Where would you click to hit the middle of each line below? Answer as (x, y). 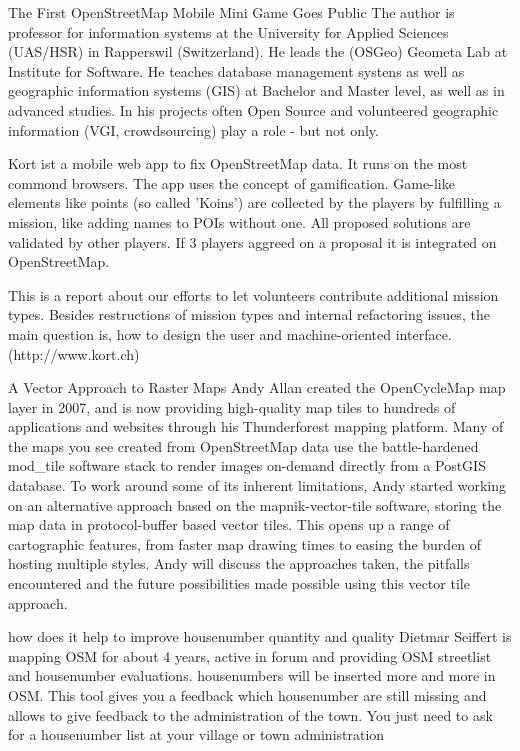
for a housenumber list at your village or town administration (196, 734)
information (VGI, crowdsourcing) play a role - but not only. (193, 129)
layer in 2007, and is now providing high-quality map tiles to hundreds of (232, 406)
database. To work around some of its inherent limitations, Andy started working (257, 485)
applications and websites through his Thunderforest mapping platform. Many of (256, 426)
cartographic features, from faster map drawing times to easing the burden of (245, 543)
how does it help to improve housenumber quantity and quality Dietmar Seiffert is (260, 636)
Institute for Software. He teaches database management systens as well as (236, 70)
